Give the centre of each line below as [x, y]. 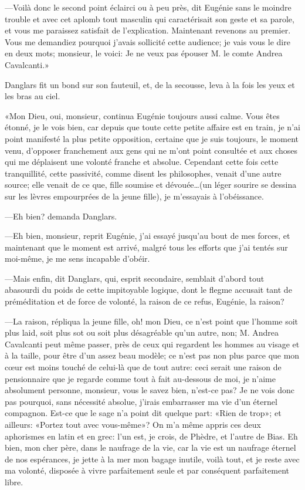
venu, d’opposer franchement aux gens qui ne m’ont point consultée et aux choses [151, 150]
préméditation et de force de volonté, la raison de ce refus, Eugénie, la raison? [145, 301]
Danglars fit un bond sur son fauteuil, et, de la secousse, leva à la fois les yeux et [150, 84]
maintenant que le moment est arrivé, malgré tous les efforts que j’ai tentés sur [146, 247]
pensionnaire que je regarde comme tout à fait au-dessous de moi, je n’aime [140, 378]
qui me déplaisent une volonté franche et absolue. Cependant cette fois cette [142, 162]
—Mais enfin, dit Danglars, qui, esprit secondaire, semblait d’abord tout [135, 278]
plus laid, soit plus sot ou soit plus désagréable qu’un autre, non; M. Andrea [142, 332]
